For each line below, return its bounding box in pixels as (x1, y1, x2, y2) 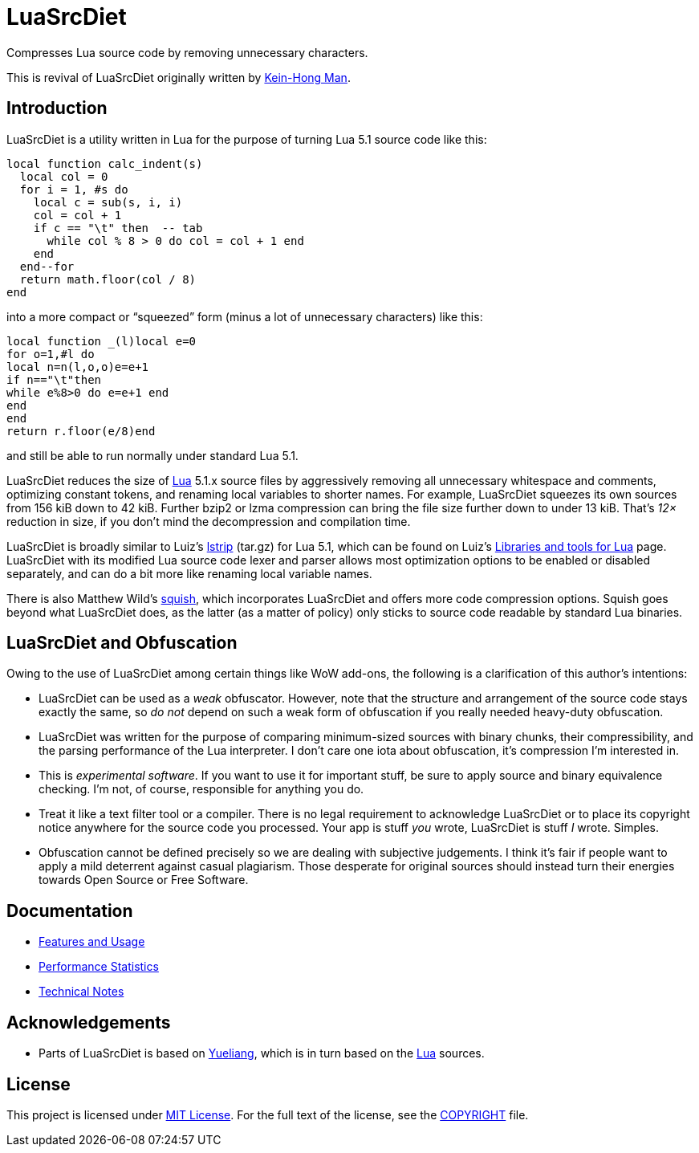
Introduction (6, 98, 108, 119)
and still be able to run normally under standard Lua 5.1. (6, 448, 299, 462)
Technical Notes (39, 984, 124, 999)
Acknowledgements (6, 1012, 171, 1033)
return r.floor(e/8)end (6, 424, 156, 438)
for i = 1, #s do (19, 182, 128, 196)
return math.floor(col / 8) (19, 272, 197, 286)
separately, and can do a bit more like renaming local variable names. (6, 566, 372, 581)
